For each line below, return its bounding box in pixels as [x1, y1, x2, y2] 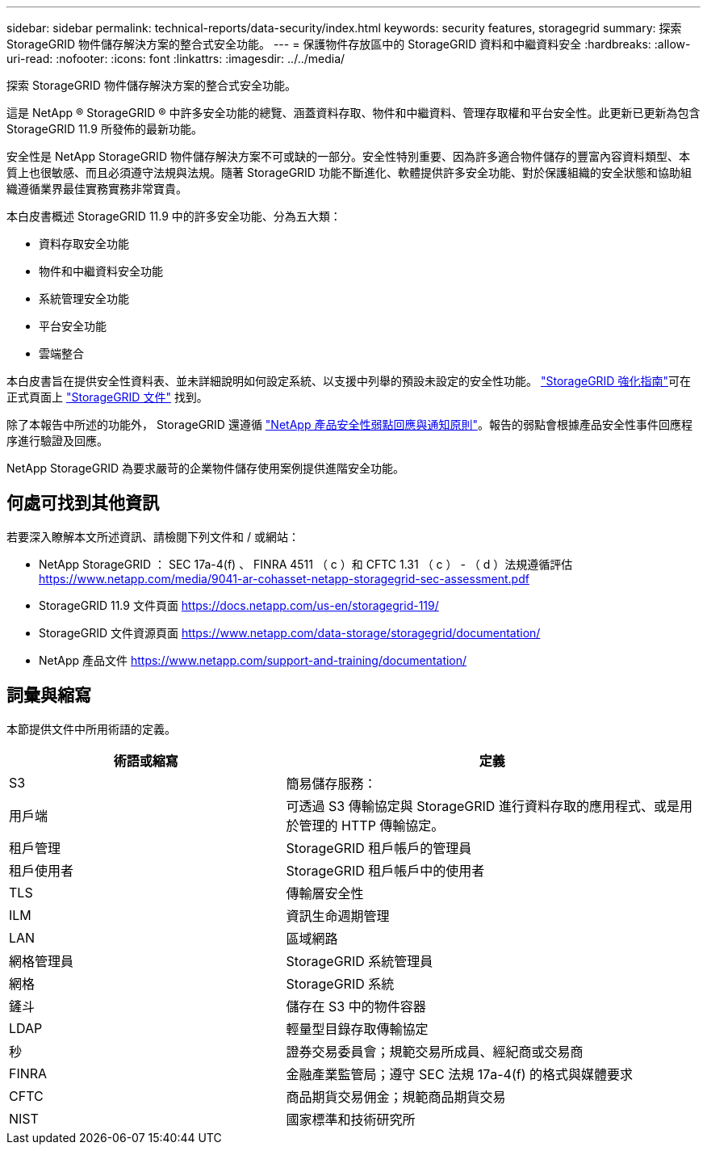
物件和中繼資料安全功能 [39, 264, 163, 278]
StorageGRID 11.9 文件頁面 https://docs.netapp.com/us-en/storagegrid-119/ [39, 598, 439, 612]
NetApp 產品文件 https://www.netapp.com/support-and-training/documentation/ [39, 653, 467, 667]
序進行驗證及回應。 [6, 434, 108, 447]
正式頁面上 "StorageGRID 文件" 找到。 [6, 390, 208, 404]
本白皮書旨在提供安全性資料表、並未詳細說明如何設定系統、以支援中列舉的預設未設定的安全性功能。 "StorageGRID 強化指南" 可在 [6, 374, 691, 388]
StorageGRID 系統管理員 [286, 952, 433, 969]
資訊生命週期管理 [286, 907, 390, 924]
